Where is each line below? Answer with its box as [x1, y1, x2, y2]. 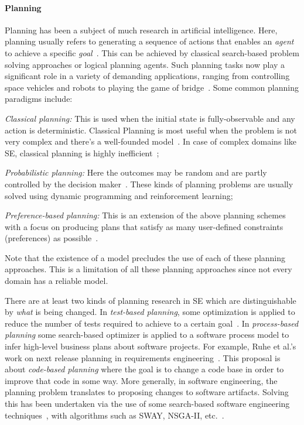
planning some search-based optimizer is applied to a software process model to [5, 328, 289, 341]
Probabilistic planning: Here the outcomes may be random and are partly [5, 166, 267, 179]
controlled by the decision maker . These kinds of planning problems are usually [5, 177, 293, 190]
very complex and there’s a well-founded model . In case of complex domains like [5, 135, 297, 148]
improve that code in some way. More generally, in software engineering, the [5, 374, 278, 386]
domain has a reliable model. [5, 275, 108, 287]
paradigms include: [5, 92, 73, 105]
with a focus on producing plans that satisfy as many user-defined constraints [5, 220, 283, 232]
